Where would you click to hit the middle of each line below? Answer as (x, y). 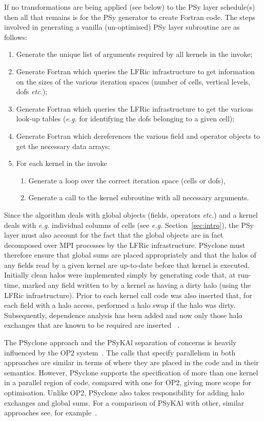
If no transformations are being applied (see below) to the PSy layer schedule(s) (130, 7)
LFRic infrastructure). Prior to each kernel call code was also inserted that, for (128, 295)
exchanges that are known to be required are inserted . (92, 325)
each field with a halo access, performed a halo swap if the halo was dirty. (120, 305)
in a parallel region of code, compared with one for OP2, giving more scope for (128, 382)
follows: (16, 37)
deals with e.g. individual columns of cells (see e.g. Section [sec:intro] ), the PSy (129, 225)
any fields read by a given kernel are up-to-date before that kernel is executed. (127, 265)
